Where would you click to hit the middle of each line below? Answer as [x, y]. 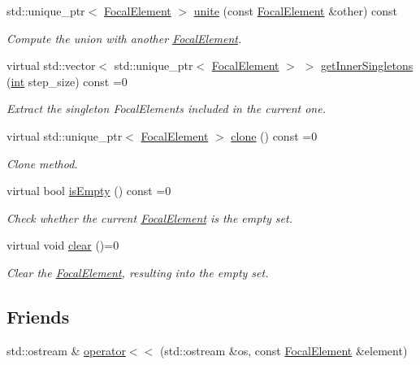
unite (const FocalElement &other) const [296, 11]
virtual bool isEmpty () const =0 [89, 191]
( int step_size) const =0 [67, 81]
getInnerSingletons [367, 65]
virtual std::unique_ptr [65, 135]
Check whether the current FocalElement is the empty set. [149, 217]
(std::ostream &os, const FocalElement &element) [284, 350]
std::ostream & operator [66, 350]
